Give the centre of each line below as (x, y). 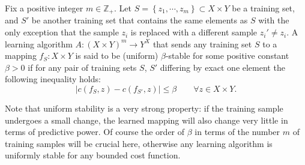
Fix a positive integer (44, 8)
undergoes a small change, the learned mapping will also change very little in (146, 120)
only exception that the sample (62, 32)
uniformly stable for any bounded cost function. (93, 155)
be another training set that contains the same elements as (140, 20)
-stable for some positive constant (227, 55)
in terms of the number (237, 132)
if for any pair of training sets (82, 67)
